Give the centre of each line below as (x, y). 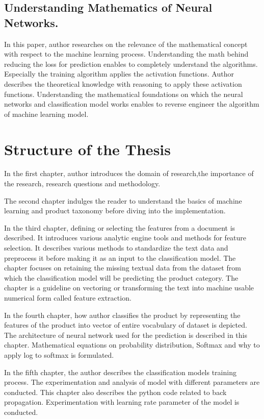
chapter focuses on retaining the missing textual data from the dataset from (123, 268)
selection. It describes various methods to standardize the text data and (116, 248)
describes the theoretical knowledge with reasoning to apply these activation (123, 83)
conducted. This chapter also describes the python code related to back (115, 392)
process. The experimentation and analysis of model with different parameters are (132, 382)
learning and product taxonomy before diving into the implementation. (115, 211)
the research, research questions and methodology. (82, 183)
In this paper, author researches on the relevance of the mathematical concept (126, 44)
